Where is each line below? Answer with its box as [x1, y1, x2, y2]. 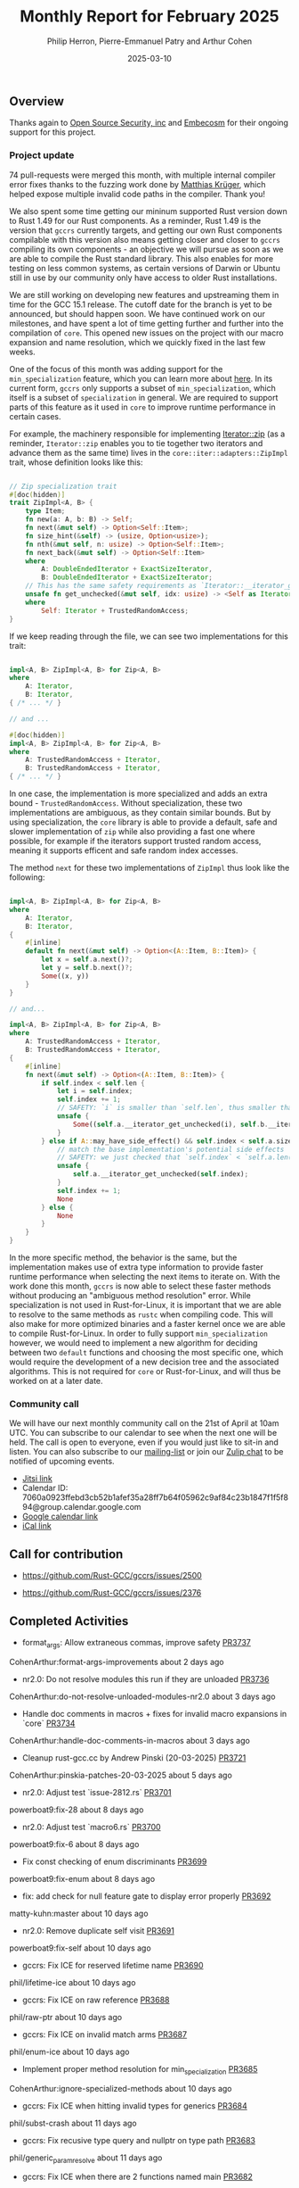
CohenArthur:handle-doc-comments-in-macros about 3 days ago [9, 1735, 251, 1745]
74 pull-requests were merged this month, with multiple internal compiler [9, 170, 276, 180]
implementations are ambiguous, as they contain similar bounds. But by [9, 808, 271, 818]
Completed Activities [9, 1613, 129, 1629]
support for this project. [9, 127, 96, 137]
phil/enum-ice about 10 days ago [9, 2046, 130, 2057]
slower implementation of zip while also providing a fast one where [9, 826, 255, 837]
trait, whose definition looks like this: [9, 457, 143, 468]
